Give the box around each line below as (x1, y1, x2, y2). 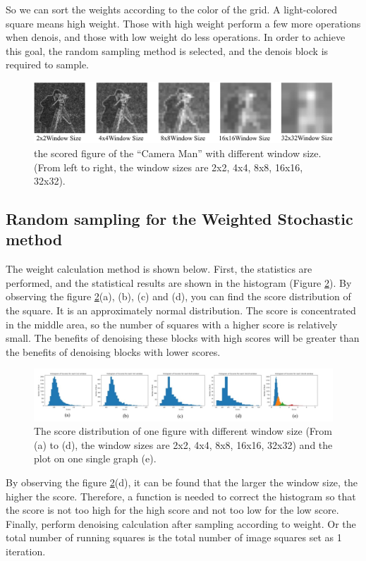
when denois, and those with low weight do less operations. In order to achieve (6, 30, 346, 44)
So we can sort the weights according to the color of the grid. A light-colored (6, 2, 338, 16)
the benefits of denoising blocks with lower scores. (6, 344, 221, 359)
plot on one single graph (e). (34, 451, 157, 466)
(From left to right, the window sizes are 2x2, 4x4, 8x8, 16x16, (34, 159, 303, 174)
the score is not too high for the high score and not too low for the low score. (6, 503, 339, 517)
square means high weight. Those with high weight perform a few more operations (6, 16, 361, 30)
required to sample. (6, 57, 89, 72)
